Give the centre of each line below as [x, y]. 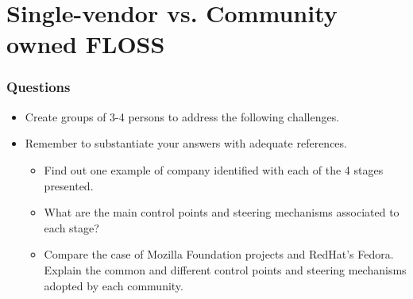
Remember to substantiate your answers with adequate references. [186, 143]
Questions [39, 87]
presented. [69, 185]
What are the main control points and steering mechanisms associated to [222, 212]
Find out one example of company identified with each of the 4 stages [214, 169]
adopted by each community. [114, 285]
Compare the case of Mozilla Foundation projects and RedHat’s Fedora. [219, 254]
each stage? [71, 227]
